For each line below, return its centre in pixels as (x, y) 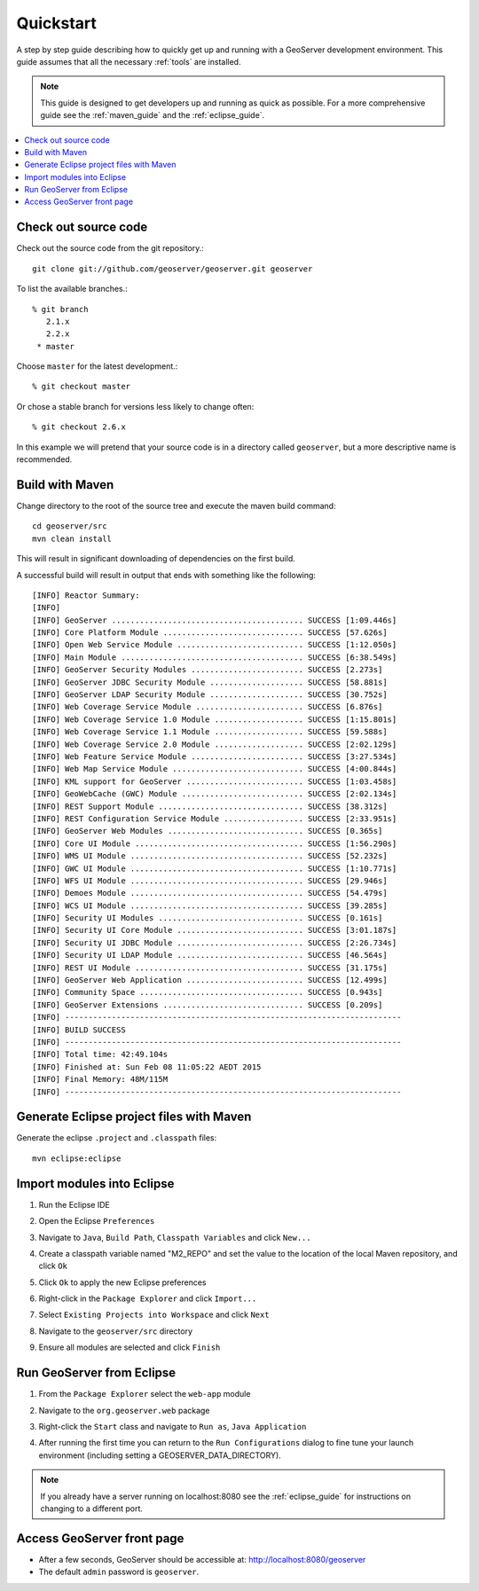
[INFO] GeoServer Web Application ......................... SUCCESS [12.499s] (210, 980)
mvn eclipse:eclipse (77, 1158)
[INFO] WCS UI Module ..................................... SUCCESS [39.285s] (210, 905)
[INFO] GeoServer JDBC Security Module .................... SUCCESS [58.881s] (210, 682)
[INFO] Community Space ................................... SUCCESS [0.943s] (208, 992)
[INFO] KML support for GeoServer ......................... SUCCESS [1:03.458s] (215, 781)
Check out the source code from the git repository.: (110, 248)
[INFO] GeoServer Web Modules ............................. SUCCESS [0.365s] (208, 831)
